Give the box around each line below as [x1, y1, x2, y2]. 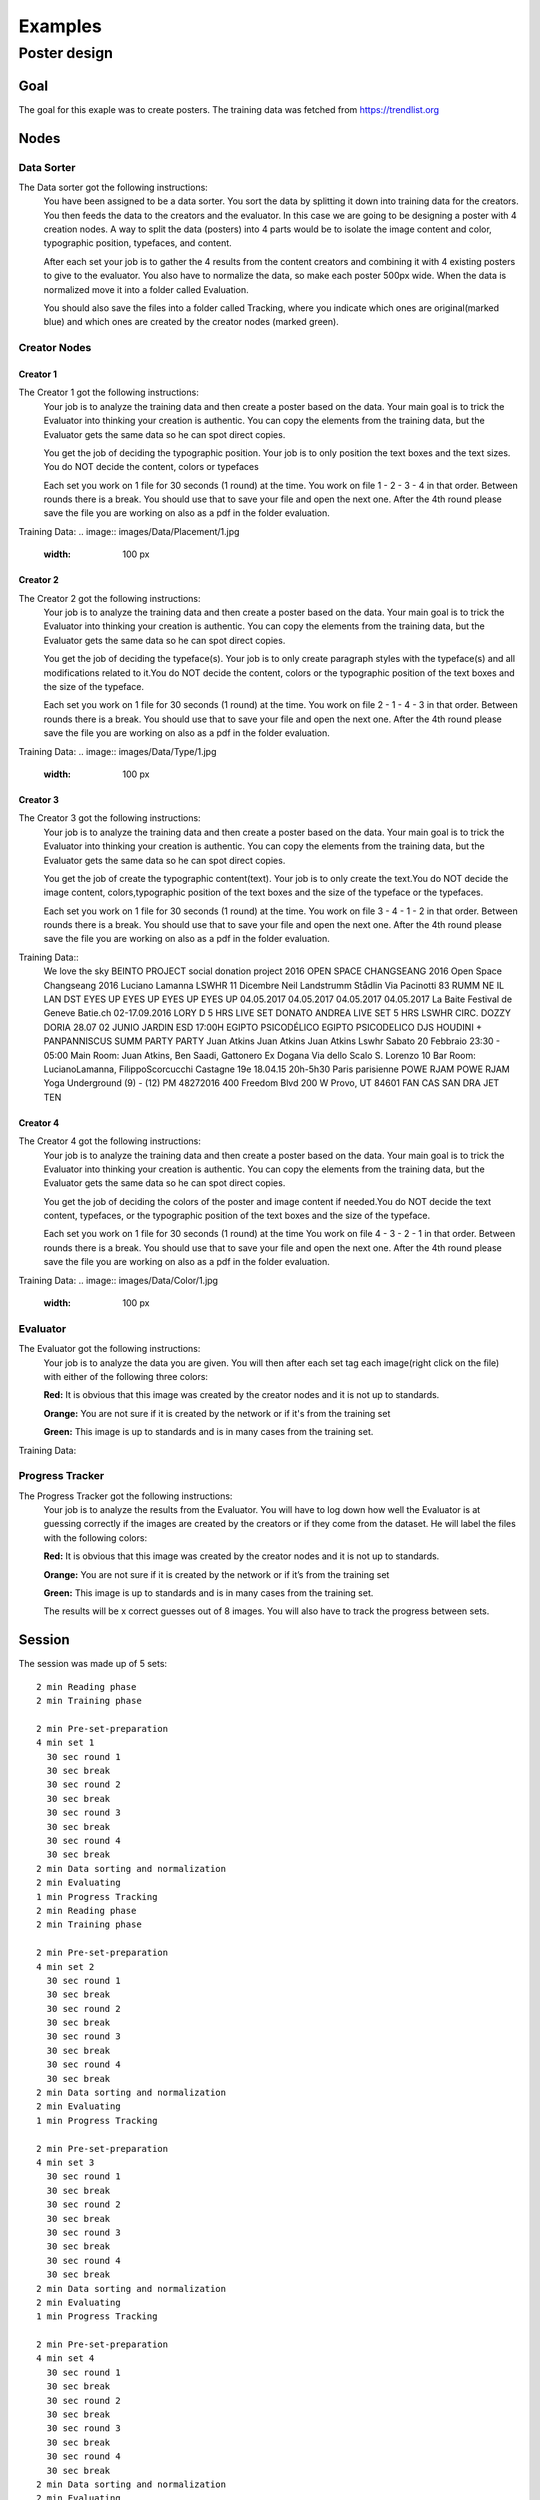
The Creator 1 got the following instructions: [18, 386, 199, 399]
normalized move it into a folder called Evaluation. [43, 283, 249, 295]
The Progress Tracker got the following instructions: [18, 1490, 233, 1502]
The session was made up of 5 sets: [18, 1658, 168, 1670]
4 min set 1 [36, 1737, 95, 1749]
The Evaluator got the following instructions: [18, 1343, 201, 1355]
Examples [18, 15, 102, 37]
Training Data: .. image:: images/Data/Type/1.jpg [18, 745, 217, 757]
